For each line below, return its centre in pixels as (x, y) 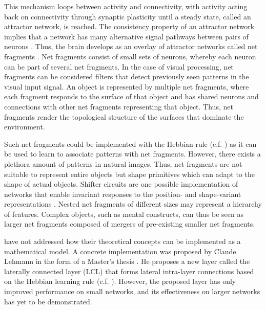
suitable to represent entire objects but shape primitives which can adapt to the (129, 174)
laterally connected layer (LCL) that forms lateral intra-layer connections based (129, 271)
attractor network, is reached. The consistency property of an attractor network (129, 26)
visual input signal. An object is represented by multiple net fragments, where (127, 86)
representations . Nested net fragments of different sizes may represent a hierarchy (133, 204)
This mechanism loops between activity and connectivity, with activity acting (126, 6)
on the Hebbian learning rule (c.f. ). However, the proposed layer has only (120, 281)
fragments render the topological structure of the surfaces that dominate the (124, 116)
